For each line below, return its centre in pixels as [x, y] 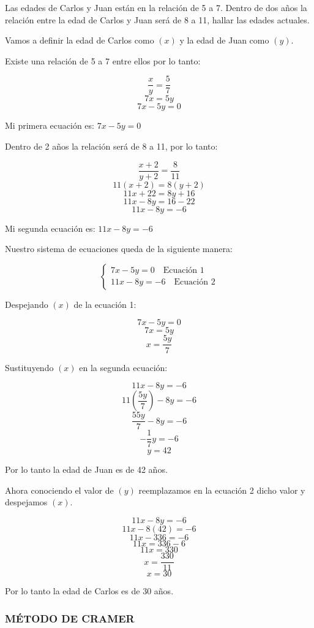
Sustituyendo [29, 367]
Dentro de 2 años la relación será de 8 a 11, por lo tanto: [111, 146]
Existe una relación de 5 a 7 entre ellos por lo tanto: [103, 60]
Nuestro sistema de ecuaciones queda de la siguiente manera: [119, 249]
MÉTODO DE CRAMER [70, 618]
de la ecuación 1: [105, 304]
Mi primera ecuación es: [50, 125]
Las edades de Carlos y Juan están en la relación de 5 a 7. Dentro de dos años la [156, 7]
